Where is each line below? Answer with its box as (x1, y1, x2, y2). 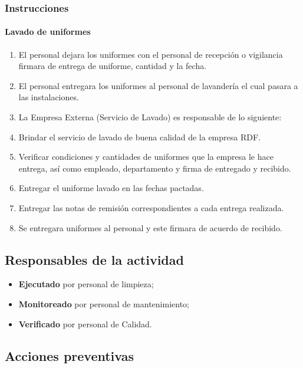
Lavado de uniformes (5, 25, 91, 38)
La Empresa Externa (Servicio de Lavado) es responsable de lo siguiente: (18, 111, 282, 123)
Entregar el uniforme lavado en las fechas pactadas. (18, 182, 204, 194)
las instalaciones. (18, 91, 79, 103)
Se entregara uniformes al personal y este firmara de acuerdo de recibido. (18, 221, 282, 234)
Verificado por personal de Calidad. (18, 317, 152, 330)
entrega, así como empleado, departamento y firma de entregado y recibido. (18, 162, 291, 174)
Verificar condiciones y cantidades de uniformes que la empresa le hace (18, 150, 274, 163)
